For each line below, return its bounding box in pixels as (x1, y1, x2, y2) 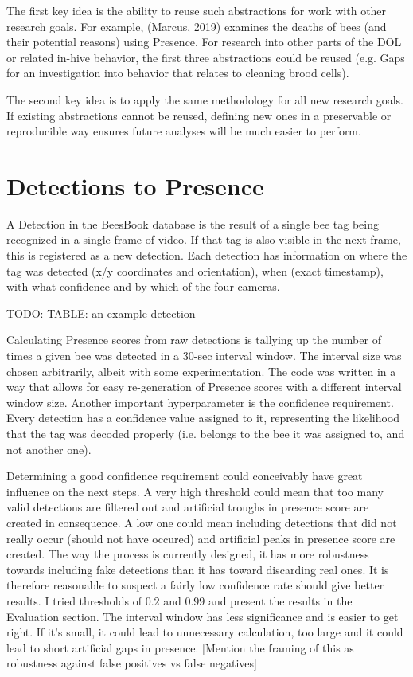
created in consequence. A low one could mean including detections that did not (6, 514, 397, 530)
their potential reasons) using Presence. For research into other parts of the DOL (6, 33, 402, 50)
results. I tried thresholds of (6, 592, 142, 609)
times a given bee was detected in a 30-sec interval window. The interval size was (6, 347, 402, 364)
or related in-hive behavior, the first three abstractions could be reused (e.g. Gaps (6, 49, 405, 65)
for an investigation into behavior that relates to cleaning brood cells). (6, 65, 349, 81)
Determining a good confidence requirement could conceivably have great (6, 468, 363, 484)
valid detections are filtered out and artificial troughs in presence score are (6, 499, 369, 515)
